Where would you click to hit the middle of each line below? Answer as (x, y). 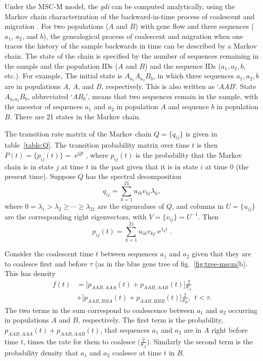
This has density (30, 273)
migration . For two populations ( (57, 26)
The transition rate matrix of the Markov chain (78, 133)
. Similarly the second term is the (201, 341)
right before (230, 329)
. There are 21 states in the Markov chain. (75, 117)
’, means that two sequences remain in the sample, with (172, 96)
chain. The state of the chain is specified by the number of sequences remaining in (132, 55)
